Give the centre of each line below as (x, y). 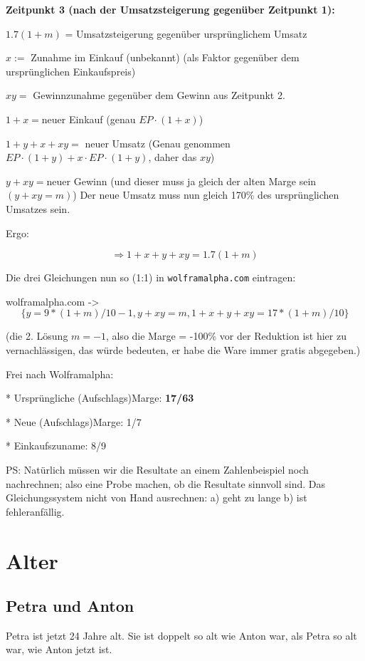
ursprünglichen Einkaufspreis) (71, 71)
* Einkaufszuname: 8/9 (56, 446)
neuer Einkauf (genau (89, 119)
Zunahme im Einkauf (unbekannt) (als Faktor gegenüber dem (165, 57)
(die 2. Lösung (37, 336)
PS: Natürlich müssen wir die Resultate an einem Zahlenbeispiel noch (157, 469)
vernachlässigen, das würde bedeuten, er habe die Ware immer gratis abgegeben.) (183, 349)
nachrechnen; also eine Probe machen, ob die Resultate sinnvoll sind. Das (166, 483)
